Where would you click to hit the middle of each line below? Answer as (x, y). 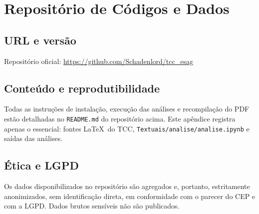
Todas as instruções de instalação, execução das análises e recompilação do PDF (127, 109)
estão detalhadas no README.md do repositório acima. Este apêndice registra (120, 118)
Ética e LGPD (42, 165)
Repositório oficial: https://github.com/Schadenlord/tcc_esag (99, 61)
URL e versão (40, 40)
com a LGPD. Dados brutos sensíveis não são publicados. (92, 206)
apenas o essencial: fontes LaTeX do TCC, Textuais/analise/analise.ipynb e (127, 128)
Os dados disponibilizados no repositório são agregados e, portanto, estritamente (127, 186)
